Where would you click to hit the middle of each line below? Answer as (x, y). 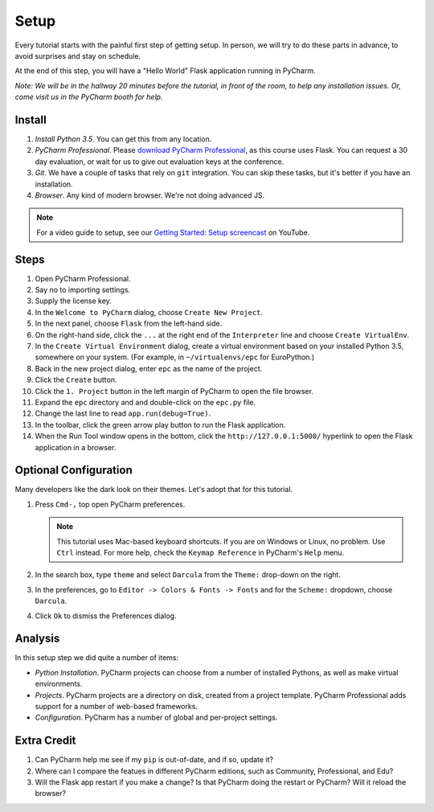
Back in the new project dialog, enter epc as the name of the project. (149, 368)
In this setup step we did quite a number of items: (97, 658)
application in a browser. (76, 447)
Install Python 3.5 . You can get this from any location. (123, 139)
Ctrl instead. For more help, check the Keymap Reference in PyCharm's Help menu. (201, 552)
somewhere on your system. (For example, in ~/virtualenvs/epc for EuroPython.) (175, 357)
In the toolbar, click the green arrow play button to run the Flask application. (160, 424)
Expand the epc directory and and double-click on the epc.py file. (145, 402)
